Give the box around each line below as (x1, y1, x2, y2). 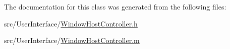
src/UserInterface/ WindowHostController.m (4, 35, 140, 45)
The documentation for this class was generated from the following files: (4, 1, 226, 11)
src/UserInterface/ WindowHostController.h (4, 18, 138, 28)
